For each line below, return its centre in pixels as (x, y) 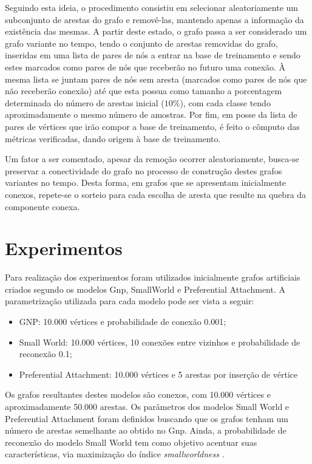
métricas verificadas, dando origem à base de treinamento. (113, 138)
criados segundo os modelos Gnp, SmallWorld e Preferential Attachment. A (145, 289)
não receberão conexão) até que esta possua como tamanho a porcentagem (144, 91)
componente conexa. (42, 206)
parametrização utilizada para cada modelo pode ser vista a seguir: (130, 301)
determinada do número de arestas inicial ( (85, 102)
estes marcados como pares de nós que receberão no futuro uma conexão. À (145, 67)
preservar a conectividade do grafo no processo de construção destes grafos (144, 170)
